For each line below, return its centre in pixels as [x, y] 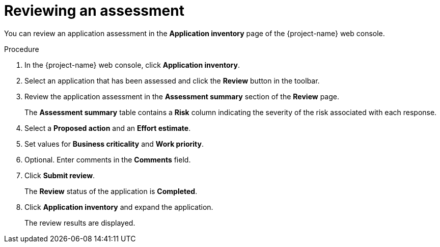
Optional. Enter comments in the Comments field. [108, 159]
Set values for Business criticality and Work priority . [114, 144]
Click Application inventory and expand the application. [119, 207]
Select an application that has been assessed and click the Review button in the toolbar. [172, 80]
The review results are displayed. [80, 223]
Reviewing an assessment [94, 11]
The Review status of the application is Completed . [111, 191]
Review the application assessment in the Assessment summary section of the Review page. [182, 96]
